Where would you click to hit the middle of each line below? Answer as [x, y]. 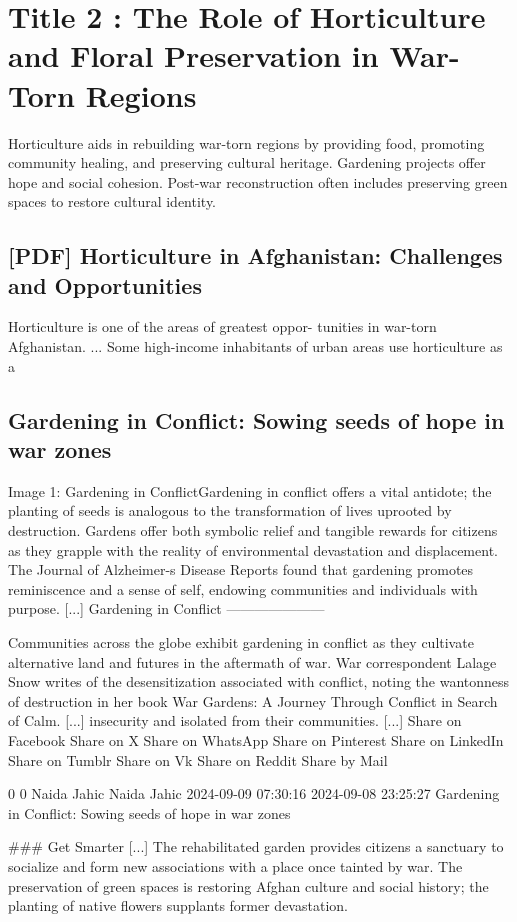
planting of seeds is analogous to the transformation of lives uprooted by [230, 510]
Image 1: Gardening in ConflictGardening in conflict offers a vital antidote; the [250, 490]
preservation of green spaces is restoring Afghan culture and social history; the [248, 885]
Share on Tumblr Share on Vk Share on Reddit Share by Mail [198, 759]
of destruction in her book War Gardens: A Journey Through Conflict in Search [253, 700]
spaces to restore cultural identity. [112, 201]
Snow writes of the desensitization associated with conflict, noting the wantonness [259, 681]
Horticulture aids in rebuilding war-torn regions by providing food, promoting [246, 142]
